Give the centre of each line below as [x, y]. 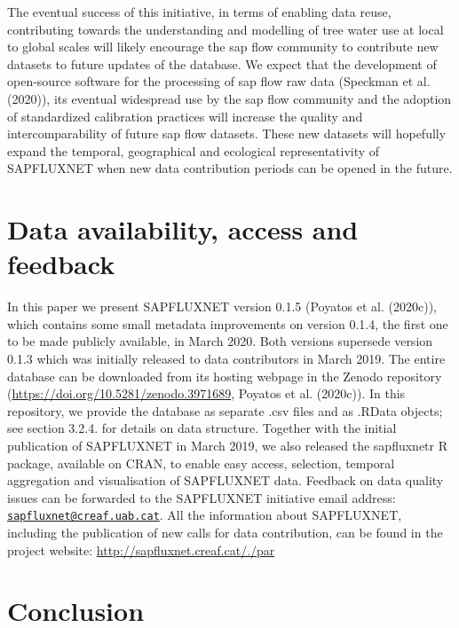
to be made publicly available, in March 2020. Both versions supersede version [220, 341]
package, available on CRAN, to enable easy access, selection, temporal [201, 463]
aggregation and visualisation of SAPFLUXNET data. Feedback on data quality [226, 480]
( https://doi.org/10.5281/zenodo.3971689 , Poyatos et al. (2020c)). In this [206, 393]
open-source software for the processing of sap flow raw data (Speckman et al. [219, 81]
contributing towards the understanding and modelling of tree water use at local [226, 29]
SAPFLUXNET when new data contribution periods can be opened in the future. [230, 168]
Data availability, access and [183, 229]
